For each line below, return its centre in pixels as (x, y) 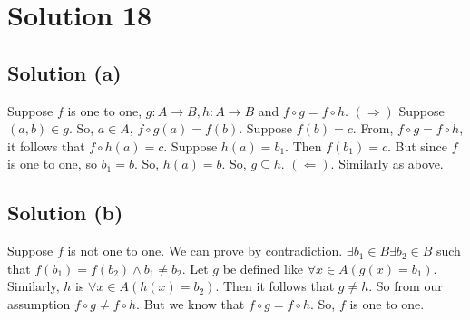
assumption (39, 303)
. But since (417, 145)
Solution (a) (64, 72)
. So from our (406, 286)
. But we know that (191, 303)
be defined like (263, 268)
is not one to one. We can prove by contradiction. (205, 251)
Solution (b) (65, 213)
